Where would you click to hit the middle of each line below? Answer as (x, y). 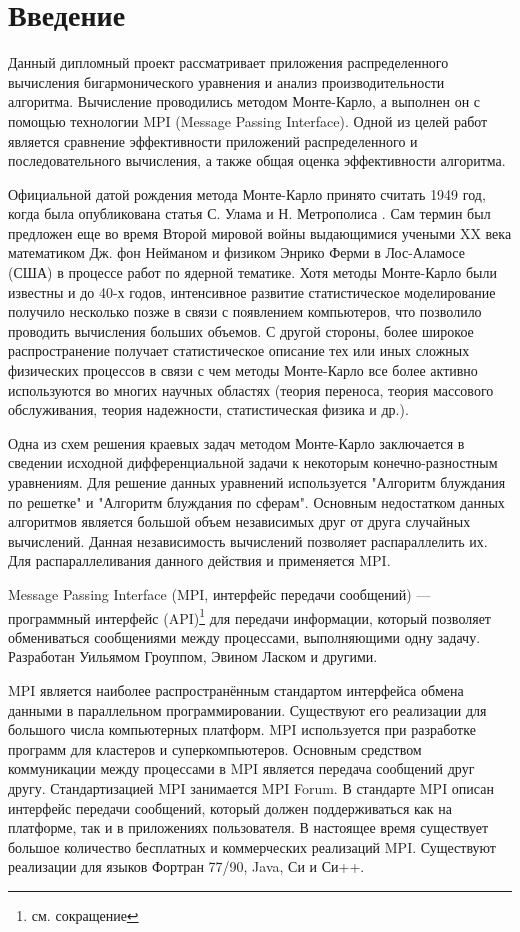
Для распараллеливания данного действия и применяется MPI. (199, 560)
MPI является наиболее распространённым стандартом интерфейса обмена (236, 690)
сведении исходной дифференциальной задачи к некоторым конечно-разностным (253, 462)
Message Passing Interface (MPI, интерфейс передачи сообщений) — (219, 593)
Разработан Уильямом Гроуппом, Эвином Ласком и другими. (193, 656)
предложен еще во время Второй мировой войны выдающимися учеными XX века (260, 232)
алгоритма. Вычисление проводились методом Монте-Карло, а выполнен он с (244, 101)
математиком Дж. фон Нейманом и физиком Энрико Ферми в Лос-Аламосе (236, 252)
